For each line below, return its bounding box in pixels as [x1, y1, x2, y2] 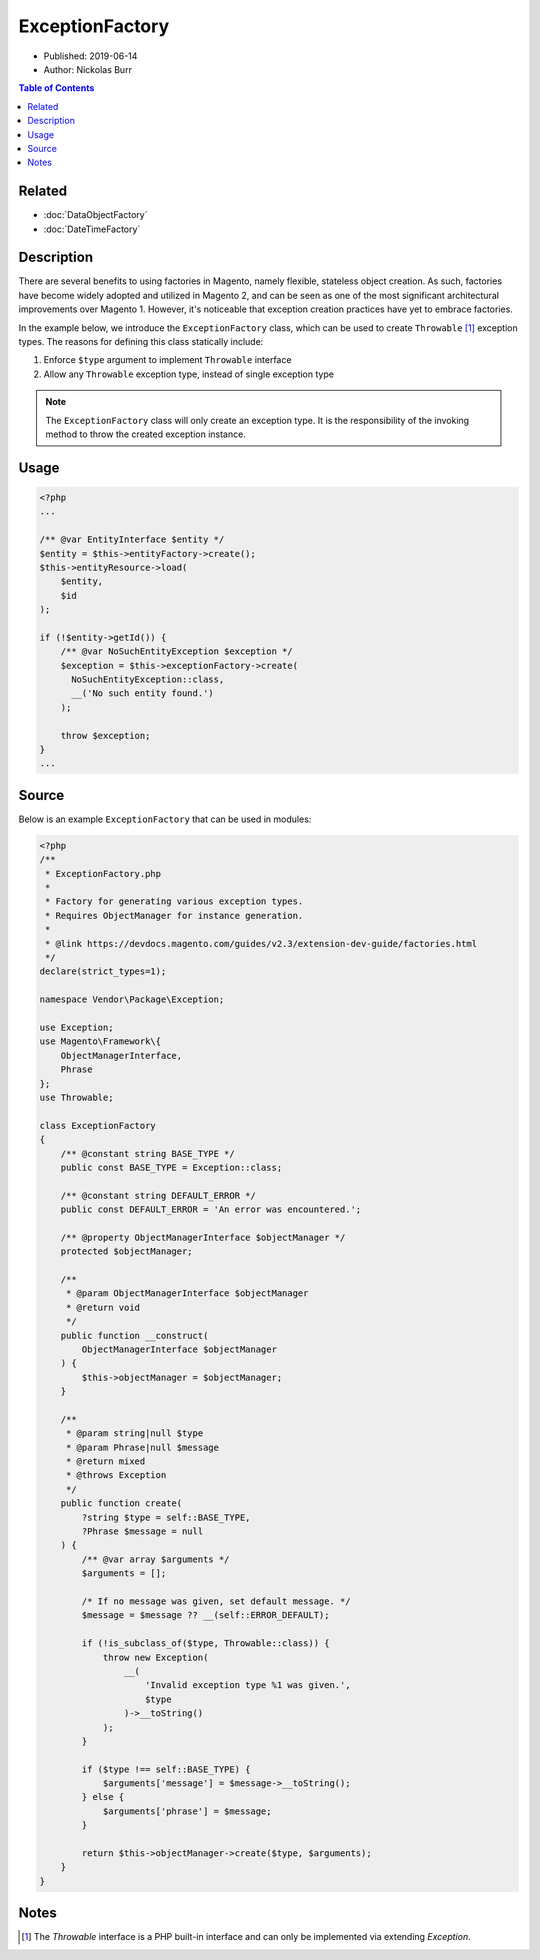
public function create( [60, 1498, 183, 1509]
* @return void [65, 1301, 140, 1313]
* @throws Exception [65, 1470, 167, 1481]
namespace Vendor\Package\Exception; [39, 994, 225, 1005]
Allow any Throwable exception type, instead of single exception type [43, 368, 335, 380]
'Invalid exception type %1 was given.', [145, 1680, 351, 1691]
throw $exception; [60, 730, 151, 741]
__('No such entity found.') [71, 688, 214, 699]
